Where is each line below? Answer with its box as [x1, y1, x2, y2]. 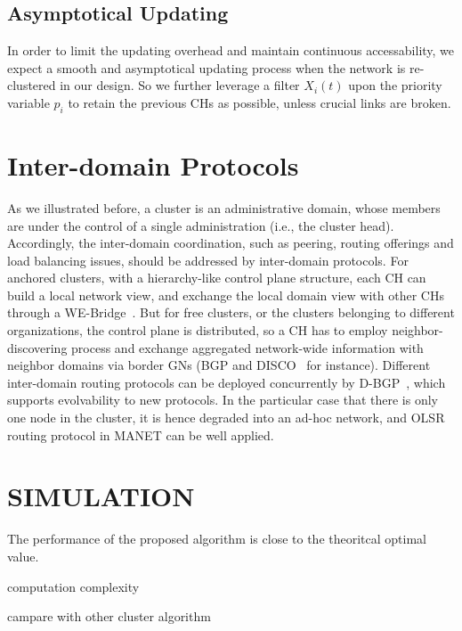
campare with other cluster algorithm [7, 607, 211, 626]
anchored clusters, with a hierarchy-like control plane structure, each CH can [7, 268, 426, 287]
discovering [7, 338, 68, 356]
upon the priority [348, 76, 442, 94]
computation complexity [7, 577, 140, 595]
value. [7, 546, 39, 565]
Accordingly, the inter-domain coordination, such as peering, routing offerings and [7, 234, 454, 252]
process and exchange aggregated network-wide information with [71, 338, 424, 356]
